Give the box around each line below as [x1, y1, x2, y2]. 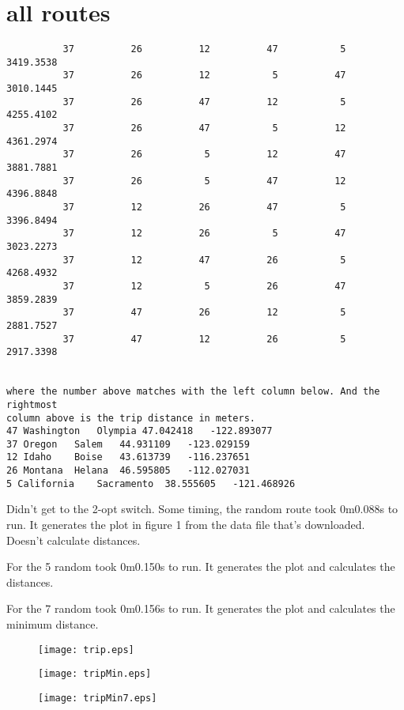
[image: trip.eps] [38, 644, 134, 655]
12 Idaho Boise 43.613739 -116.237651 [6, 451, 250, 463]
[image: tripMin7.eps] [38, 692, 157, 704]
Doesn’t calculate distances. [6, 531, 141, 548]
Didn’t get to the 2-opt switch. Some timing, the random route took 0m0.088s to [6, 500, 398, 517]
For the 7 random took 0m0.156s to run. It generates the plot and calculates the [6, 600, 395, 617]
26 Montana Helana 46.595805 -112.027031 [6, 465, 250, 477]
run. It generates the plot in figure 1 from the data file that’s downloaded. [6, 516, 365, 533]
